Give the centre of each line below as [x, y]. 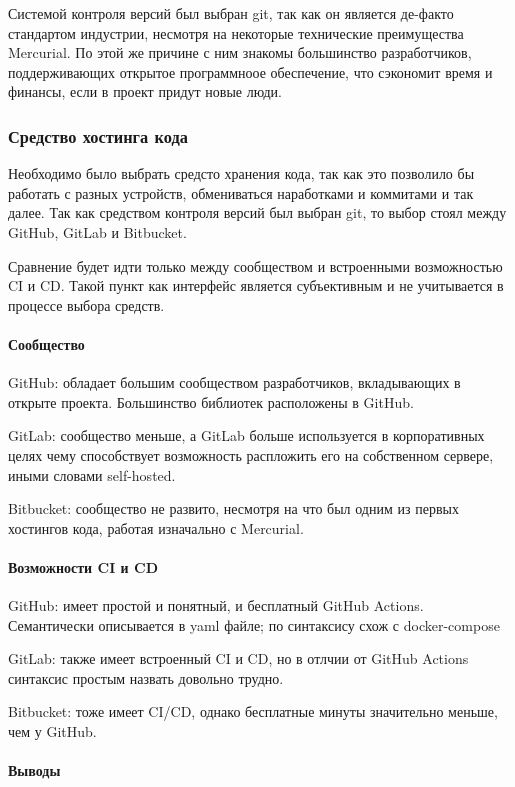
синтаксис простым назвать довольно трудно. [146, 677]
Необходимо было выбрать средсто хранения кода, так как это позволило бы [241, 173]
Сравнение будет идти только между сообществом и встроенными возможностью [255, 265]
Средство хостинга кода [98, 135]
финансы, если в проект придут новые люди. [145, 91]
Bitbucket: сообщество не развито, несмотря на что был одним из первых [233, 508]
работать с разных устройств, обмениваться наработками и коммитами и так [241, 192]
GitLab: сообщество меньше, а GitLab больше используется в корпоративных [246, 435]
